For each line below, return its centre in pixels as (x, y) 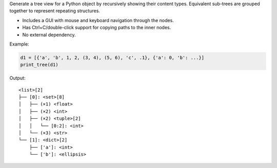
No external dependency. (49, 35)
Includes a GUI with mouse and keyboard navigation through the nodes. (98, 20)
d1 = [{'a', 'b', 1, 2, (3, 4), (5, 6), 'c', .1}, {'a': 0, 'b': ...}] (112, 57)
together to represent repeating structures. (55, 11)
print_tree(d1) (39, 65)
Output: (17, 78)
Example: (19, 44)
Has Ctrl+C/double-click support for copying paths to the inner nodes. (97, 28)
